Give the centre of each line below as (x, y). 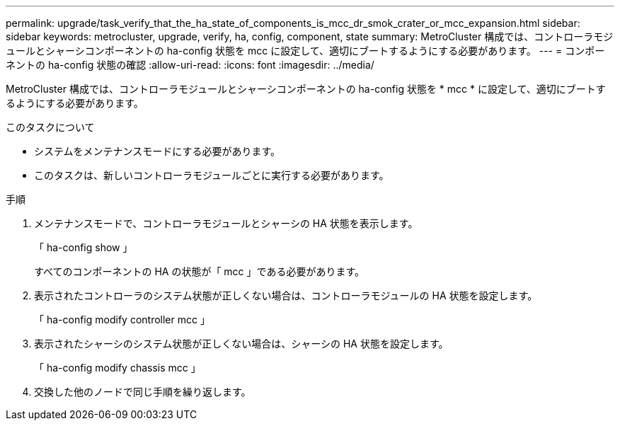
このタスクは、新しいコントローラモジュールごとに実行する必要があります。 (212, 175)
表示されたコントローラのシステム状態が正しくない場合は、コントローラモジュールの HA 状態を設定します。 (286, 295)
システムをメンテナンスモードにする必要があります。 (157, 151)
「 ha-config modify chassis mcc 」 (117, 368)
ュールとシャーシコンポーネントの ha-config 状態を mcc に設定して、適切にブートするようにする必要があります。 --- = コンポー (305, 51)
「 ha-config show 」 (84, 247)
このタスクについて (50, 127)
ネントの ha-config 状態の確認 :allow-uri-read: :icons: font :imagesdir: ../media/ (190, 65)
